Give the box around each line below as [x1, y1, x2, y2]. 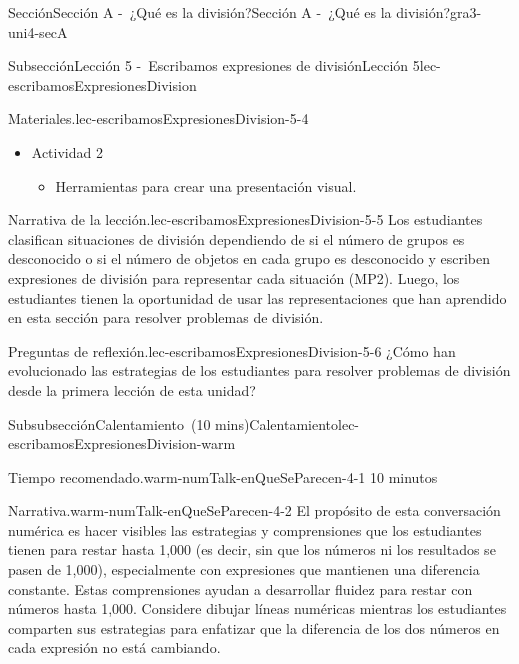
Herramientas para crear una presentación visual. [55, 175, 357, 196]
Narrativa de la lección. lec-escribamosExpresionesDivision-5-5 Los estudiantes [8, 209, 483, 230]
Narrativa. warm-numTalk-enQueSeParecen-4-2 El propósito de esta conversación [8, 500, 501, 521]
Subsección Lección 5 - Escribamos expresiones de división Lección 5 [8, 55, 420, 76]
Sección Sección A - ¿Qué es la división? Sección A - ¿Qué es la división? [8, 2, 451, 22]
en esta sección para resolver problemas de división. [8, 307, 324, 328]
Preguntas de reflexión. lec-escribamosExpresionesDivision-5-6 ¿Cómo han [8, 340, 456, 361]
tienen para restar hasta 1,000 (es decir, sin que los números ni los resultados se [8, 539, 496, 560]
